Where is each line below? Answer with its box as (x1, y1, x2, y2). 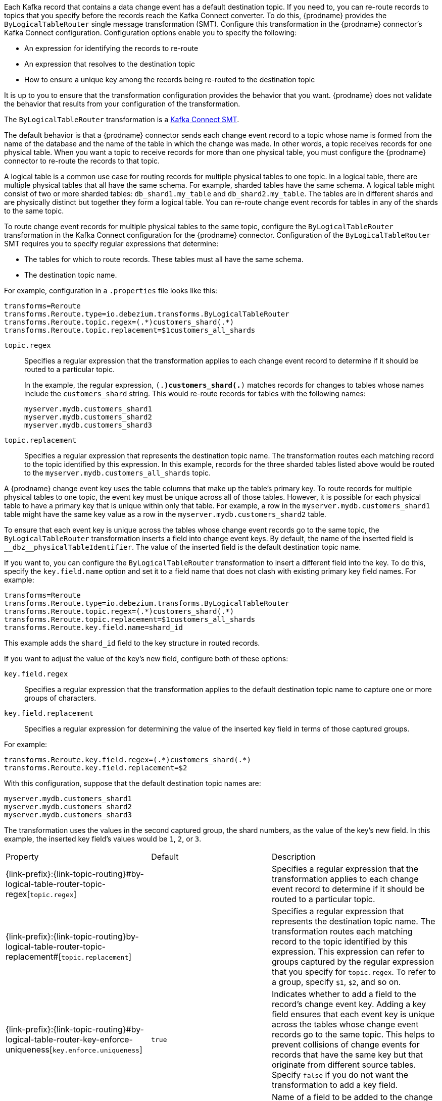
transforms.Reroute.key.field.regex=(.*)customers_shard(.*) (4, 756, 251, 764)
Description (272, 852, 316, 862)
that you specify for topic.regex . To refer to (272, 967, 436, 977)
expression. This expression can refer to (272, 947, 425, 957)
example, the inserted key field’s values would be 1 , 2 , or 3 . (4, 834, 202, 843)
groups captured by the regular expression (272, 957, 434, 967)
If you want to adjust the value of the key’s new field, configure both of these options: (4, 654, 288, 663)
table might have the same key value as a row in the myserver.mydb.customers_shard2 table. (4, 510, 326, 518)
